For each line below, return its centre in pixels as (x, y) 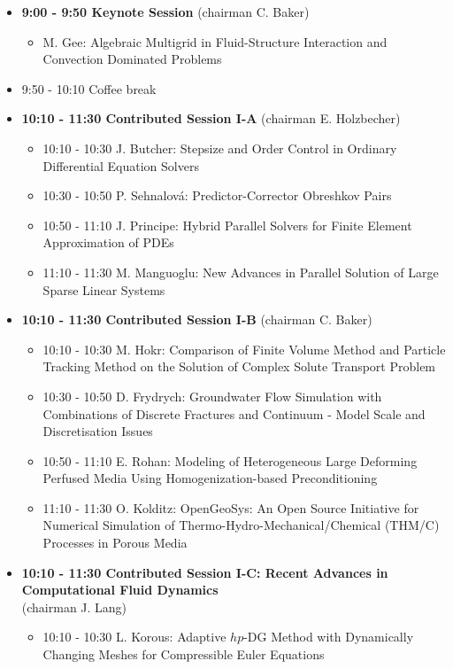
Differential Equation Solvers (121, 165)
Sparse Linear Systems (104, 289)
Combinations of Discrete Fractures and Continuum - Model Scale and (234, 413)
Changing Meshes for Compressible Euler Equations (184, 654)
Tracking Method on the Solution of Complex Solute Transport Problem (239, 366)
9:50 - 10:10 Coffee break (89, 88)
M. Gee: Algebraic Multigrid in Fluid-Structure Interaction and (215, 41)
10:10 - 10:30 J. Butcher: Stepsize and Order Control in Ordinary (220, 148)
